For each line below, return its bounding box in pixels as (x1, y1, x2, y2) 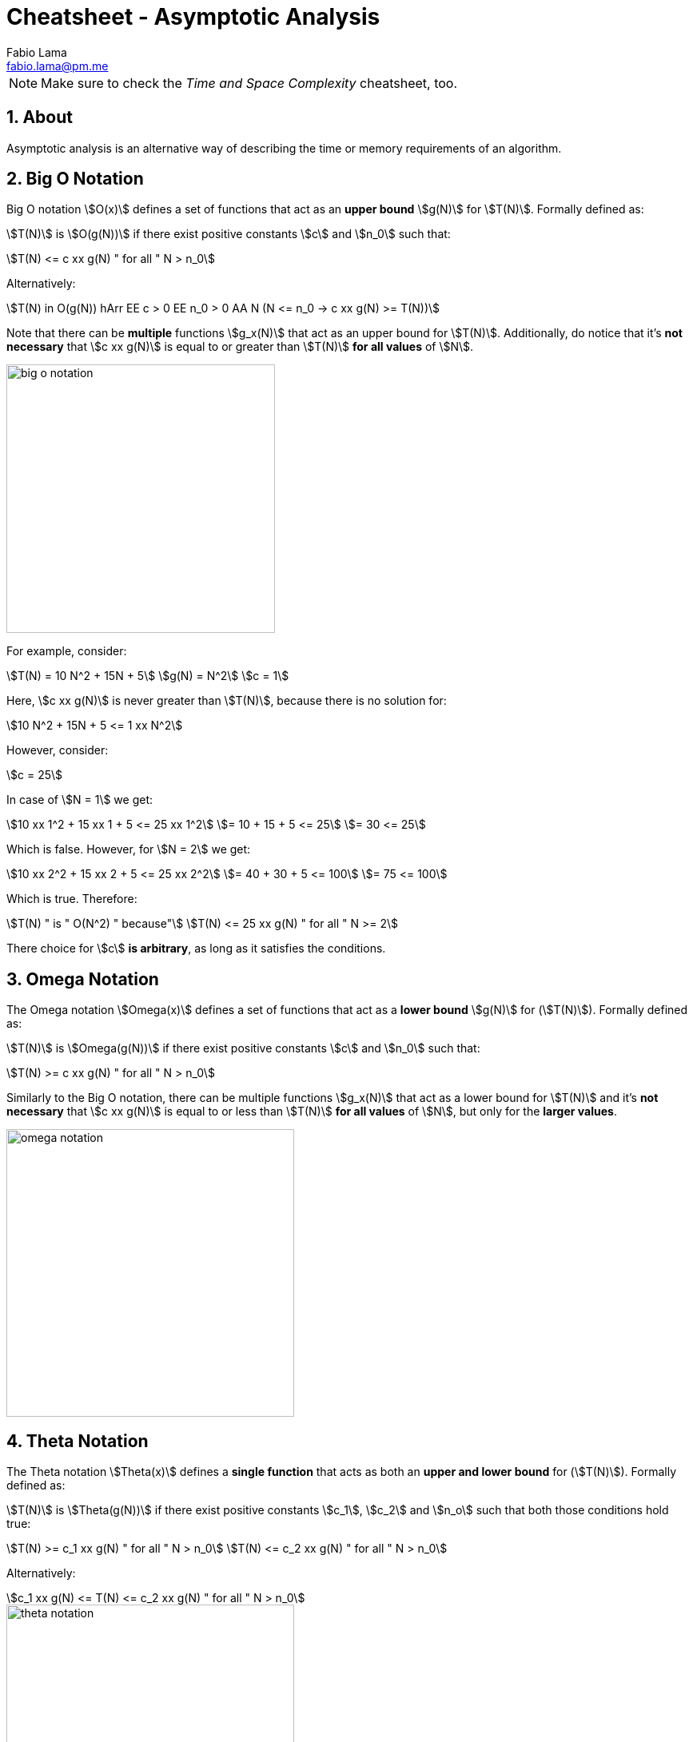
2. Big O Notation (6, 169, 144, 189)
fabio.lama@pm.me (6, 58, 109, 73)
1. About (6, 107, 73, 128)
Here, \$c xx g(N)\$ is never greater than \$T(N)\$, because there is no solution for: (6, 694, 447, 708)
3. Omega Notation (6, 968, 159, 989)
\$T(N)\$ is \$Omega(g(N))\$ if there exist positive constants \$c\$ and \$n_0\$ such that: (6, 1041, 480, 1056)
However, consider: (6, 743, 109, 758)
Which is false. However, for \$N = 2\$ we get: (6, 842, 251, 857)
